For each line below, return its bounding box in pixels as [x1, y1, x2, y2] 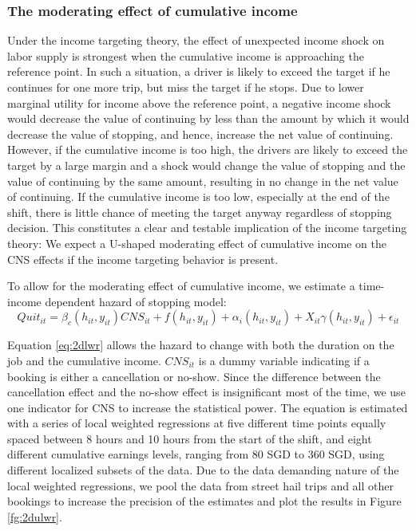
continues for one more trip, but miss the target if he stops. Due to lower [7, 79, 364, 95]
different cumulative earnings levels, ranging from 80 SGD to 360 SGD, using [7, 446, 385, 462]
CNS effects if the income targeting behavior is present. [7, 250, 279, 267]
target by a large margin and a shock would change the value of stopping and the [7, 156, 406, 173]
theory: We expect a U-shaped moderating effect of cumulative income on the [7, 234, 386, 251]
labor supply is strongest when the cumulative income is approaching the [7, 47, 364, 64]
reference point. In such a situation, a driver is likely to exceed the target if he [7, 63, 390, 80]
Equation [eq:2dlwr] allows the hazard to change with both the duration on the [7, 336, 394, 353]
